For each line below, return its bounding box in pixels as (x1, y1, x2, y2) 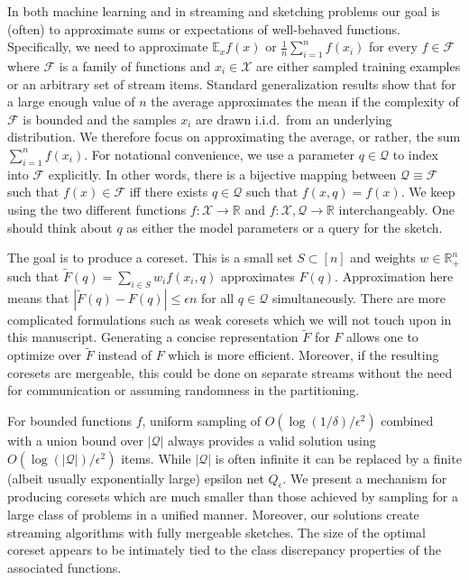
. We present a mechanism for (282, 468, 447, 487)
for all (200, 288, 234, 307)
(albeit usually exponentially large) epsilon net (7, 468, 264, 487)
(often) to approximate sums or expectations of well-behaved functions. (7, 19, 400, 38)
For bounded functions (7, 411, 133, 429)
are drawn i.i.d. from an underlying (196, 109, 392, 128)
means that (7, 288, 69, 307)
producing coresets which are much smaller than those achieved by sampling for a (7, 487, 458, 506)
